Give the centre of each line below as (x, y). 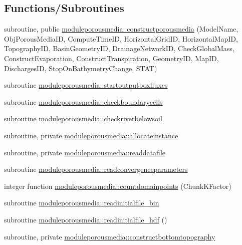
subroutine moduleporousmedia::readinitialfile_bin (82, 203)
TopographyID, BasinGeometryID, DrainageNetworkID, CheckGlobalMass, (119, 48)
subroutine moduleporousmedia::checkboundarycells (83, 101)
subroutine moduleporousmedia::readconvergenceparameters (96, 169)
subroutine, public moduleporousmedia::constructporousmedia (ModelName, (121, 29)
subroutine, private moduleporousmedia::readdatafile (85, 152)
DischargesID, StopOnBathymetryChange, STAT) (81, 68)
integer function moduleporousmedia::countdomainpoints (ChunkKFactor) (118, 186)
